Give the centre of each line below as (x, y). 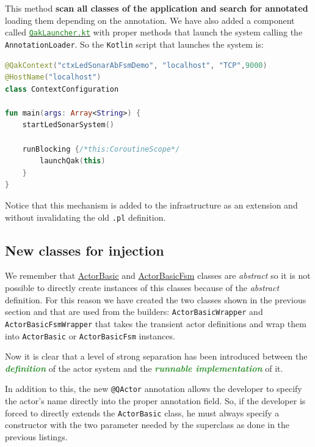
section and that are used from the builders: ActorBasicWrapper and (134, 312)
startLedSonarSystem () (68, 125)
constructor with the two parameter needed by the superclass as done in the (147, 425)
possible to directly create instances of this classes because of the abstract (142, 288)
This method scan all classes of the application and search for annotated (157, 8)
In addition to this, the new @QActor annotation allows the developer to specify (154, 389)
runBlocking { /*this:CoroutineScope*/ (101, 149)
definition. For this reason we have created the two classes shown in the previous (156, 299)
